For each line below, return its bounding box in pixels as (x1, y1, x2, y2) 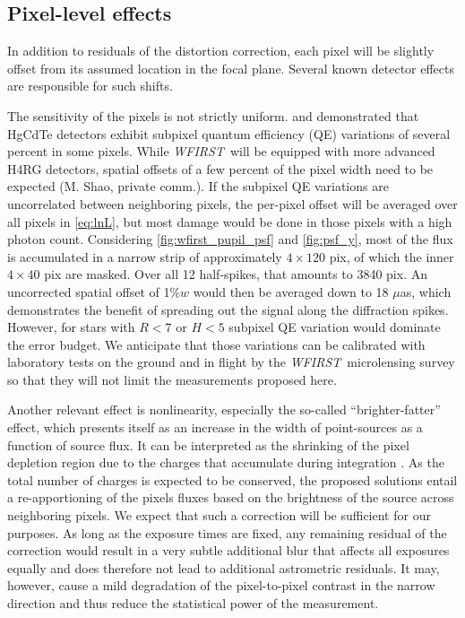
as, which (400, 282, 452, 300)
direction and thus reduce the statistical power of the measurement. (7, 594, 379, 613)
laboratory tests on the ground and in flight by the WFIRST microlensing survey (7, 353, 455, 371)
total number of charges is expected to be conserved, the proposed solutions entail (7, 470, 458, 489)
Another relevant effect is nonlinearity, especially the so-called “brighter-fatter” (7, 400, 441, 419)
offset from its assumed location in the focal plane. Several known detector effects (7, 58, 454, 77)
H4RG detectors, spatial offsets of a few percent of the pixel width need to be (7, 159, 434, 178)
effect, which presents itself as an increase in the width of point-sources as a (7, 418, 423, 437)
